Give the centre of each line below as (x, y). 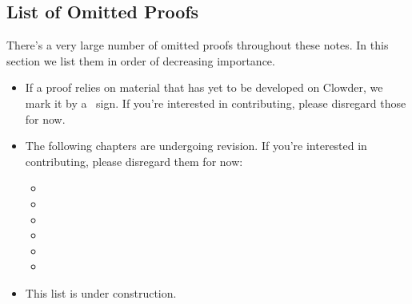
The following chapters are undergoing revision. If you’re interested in (196, 146)
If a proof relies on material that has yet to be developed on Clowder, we (204, 87)
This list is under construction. (101, 292)
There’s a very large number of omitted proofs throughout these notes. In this (198, 45)
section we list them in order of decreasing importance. (141, 60)
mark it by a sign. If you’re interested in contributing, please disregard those (216, 103)
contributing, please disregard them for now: (134, 161)
